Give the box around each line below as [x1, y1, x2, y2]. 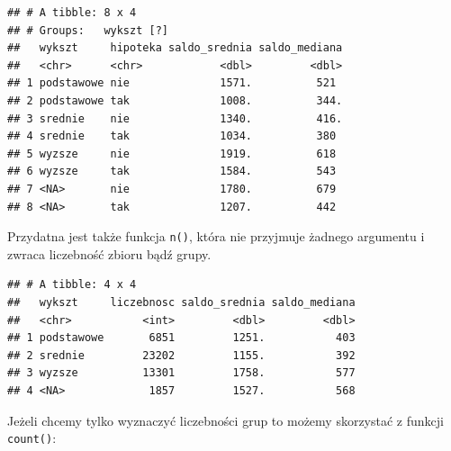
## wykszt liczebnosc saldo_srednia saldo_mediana [7, 295, 356, 309]
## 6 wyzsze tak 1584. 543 [7, 165, 337, 178]
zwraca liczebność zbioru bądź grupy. [7, 244, 212, 263]
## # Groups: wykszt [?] [7, 23, 168, 37]
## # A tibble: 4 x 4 [7, 278, 137, 292]
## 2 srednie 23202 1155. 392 [7, 348, 356, 362]
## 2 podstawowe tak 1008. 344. [7, 94, 343, 107]
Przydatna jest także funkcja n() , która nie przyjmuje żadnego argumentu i [7, 227, 425, 246]
